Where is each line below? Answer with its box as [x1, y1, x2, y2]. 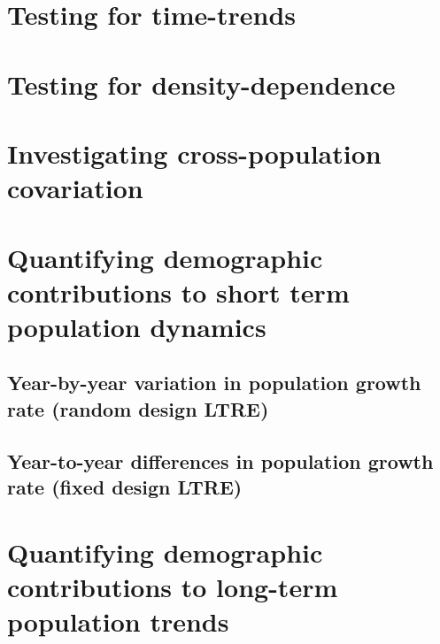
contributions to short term [7, 273, 350, 310]
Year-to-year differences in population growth [7, 447, 434, 474]
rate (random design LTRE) [7, 395, 269, 422]
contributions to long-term [7, 568, 338, 604]
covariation [7, 170, 143, 206]
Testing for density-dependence [7, 65, 396, 102]
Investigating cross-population [7, 134, 382, 171]
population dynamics [7, 308, 266, 344]
